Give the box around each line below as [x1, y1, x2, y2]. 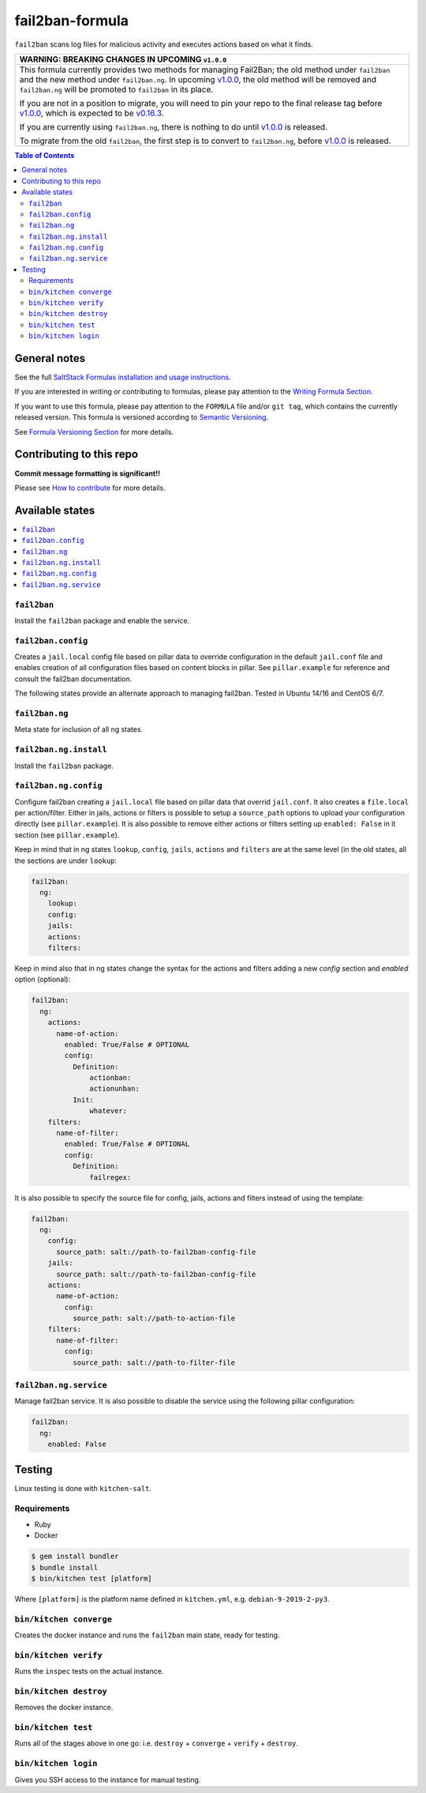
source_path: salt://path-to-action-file [72, 1314, 236, 1323]
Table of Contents [14, 150, 75, 160]
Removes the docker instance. [14, 1703, 114, 1712]
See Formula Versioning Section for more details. [14, 427, 174, 436]
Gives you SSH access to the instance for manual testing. [14, 1775, 201, 1784]
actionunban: [89, 1084, 140, 1094]
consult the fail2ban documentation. [14, 674, 133, 684]
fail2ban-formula [14, 12, 129, 29]
